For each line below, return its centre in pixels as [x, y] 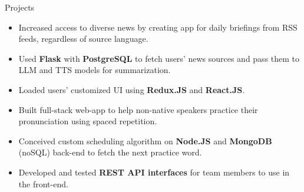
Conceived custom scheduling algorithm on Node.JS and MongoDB [145, 140]
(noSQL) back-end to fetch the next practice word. [110, 152]
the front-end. [43, 183]
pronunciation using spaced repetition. [88, 121]
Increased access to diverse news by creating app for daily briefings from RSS [158, 27]
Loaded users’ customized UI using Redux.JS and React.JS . [132, 89]
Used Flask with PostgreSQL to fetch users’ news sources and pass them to [159, 58]
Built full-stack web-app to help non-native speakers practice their [138, 109]
